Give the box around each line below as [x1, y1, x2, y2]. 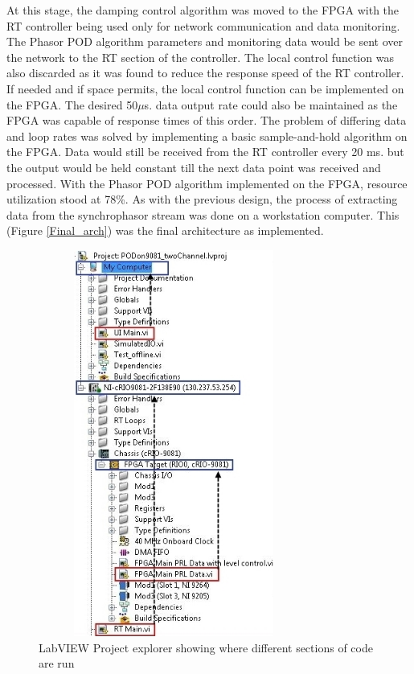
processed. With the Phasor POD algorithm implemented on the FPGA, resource [6, 175, 408, 191]
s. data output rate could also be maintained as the [144, 96, 398, 113]
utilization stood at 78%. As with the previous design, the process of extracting [6, 191, 398, 208]
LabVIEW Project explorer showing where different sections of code [39, 639, 373, 656]
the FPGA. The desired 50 [6, 96, 138, 113]
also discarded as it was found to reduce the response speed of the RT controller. [6, 64, 404, 81]
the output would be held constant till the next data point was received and [6, 158, 381, 175]
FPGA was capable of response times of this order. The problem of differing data [6, 112, 407, 129]
